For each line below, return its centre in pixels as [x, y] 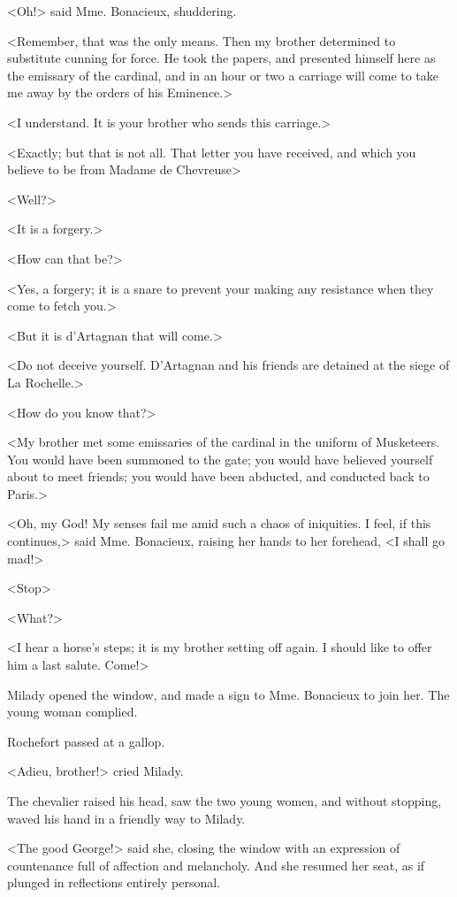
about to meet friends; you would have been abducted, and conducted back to [218, 476]
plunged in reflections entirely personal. [114, 882]
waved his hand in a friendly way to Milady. [126, 818]
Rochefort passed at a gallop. [86, 741]
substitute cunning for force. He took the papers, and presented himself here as [221, 58]
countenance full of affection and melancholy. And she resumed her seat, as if [216, 865]
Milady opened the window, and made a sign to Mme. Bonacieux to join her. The [228, 694]
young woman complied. [72, 712]
